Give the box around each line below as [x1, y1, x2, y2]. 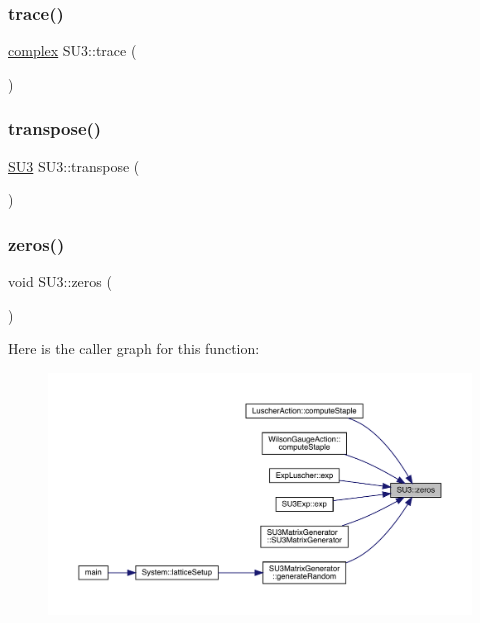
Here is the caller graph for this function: [8, 338, 260, 359]
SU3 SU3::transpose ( [8, 155, 140, 176]
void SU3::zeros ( [8, 271, 112, 292]
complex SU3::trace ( [8, 40, 137, 61]
